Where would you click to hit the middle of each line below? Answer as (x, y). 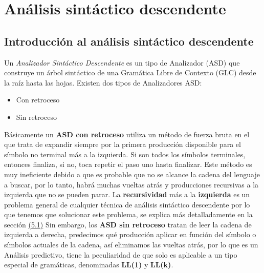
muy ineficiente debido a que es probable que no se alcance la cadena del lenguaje (132, 174)
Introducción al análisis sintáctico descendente (129, 41)
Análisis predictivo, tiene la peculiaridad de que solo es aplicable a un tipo (121, 254)
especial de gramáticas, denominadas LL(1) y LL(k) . (89, 265)
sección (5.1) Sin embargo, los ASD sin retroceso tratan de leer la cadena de (128, 224)
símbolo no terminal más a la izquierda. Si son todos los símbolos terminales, (125, 154)
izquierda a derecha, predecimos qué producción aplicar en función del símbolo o (130, 234)
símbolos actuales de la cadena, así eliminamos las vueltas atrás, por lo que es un (131, 245)
